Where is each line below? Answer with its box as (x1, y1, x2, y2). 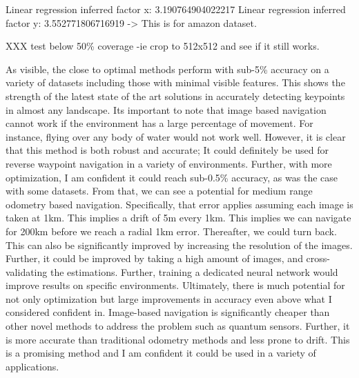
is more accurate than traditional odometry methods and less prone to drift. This (6, 332, 350, 346)
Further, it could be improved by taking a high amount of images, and (6, 251, 303, 266)
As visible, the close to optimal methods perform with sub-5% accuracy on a (6, 61, 329, 76)
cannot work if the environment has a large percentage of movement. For (6, 116, 313, 130)
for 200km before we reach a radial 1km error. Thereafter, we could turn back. (6, 223, 337, 238)
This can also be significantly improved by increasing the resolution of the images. (6, 237, 353, 252)
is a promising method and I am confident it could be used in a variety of (6, 346, 316, 360)
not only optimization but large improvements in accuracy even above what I (6, 291, 332, 306)
